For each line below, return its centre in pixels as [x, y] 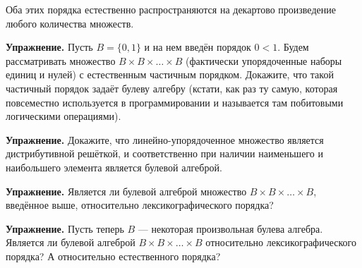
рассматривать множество [61, 60]
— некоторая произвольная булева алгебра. [230, 228]
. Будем [293, 47]
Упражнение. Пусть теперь [65, 228]
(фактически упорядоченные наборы [264, 60]
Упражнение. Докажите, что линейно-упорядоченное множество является [165, 139]
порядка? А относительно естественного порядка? [113, 256]
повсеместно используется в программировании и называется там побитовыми [175, 102]
